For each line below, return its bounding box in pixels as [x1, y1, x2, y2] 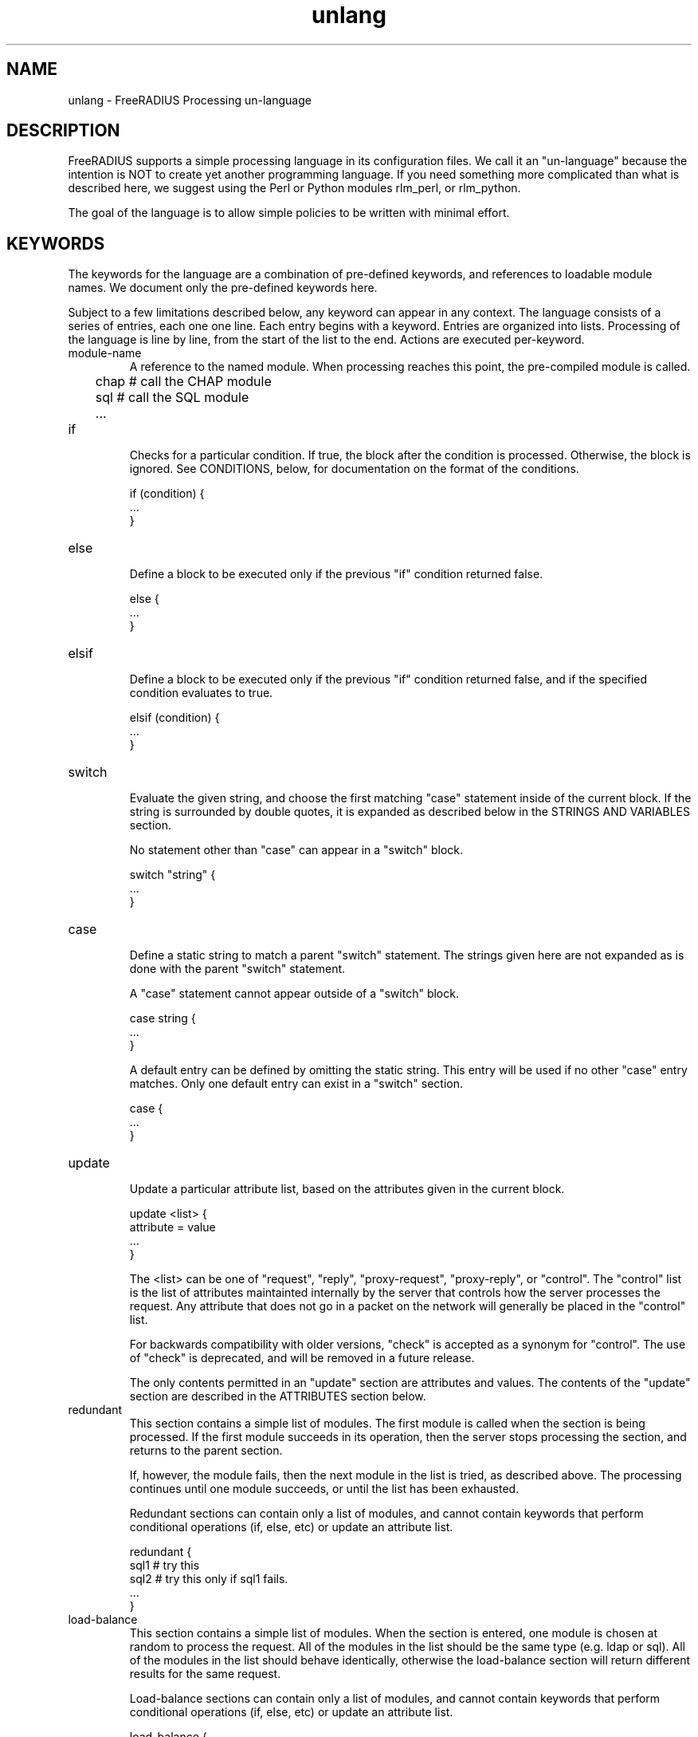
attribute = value [129, 1220, 216, 1235]
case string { [129, 1011, 196, 1026]
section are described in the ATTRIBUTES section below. [129, 1389, 426, 1404]
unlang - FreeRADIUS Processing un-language [68, 93, 312, 107]
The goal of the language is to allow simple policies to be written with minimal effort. [68, 206, 510, 220]
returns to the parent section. [129, 1444, 283, 1458]
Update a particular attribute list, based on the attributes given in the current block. [129, 1182, 565, 1196]
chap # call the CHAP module [95, 373, 272, 390]
